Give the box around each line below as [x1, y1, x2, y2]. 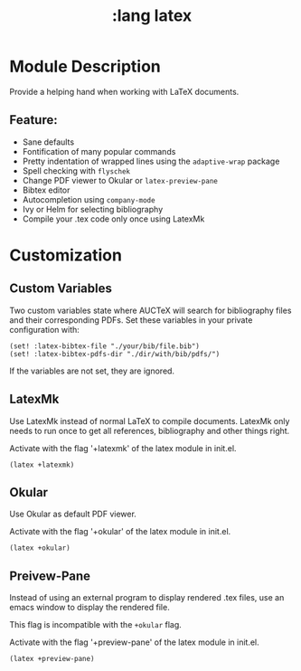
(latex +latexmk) [9, 460, 75, 469]
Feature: [9, 112, 58, 128]
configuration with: [9, 324, 80, 335]
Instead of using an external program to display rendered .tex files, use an [9, 592, 285, 603]
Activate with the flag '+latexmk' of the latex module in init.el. [9, 442, 237, 453]
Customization [9, 245, 122, 265]
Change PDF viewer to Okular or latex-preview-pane [22, 175, 219, 185]
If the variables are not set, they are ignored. [9, 365, 174, 376]
